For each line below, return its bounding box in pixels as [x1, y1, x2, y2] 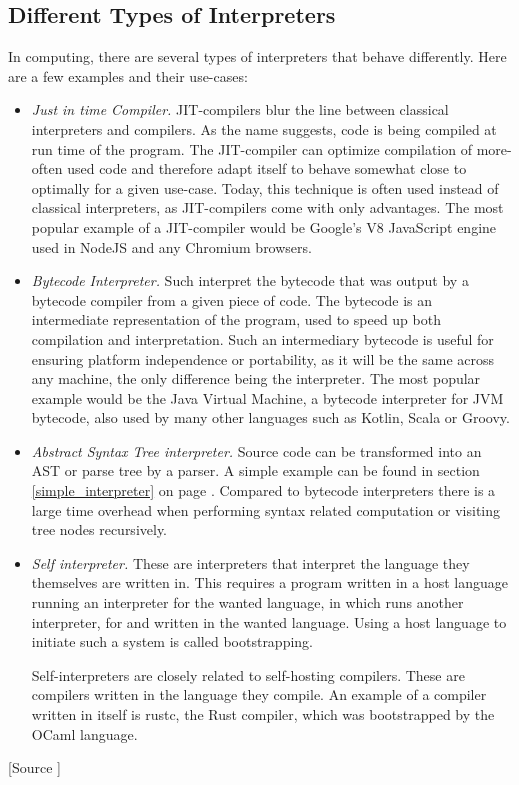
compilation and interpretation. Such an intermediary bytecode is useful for [31, 328, 494, 349]
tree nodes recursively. [31, 519, 168, 540]
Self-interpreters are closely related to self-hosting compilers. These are [31, 664, 465, 685]
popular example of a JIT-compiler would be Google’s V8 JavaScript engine [31, 216, 497, 237]
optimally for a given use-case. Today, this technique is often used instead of [31, 177, 499, 198]
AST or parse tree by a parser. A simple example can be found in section [31, 460, 480, 481]
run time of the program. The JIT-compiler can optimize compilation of [31, 138, 472, 159]
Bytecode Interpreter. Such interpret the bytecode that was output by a [31, 270, 469, 291]
